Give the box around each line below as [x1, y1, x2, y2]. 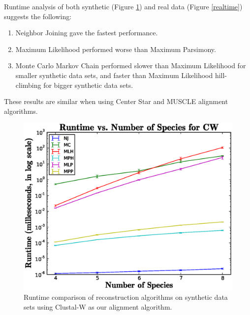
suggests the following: [4, 11, 72, 21]
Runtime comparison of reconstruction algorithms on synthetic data [24, 292, 228, 302]
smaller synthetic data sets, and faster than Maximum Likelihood [15, 70, 213, 80]
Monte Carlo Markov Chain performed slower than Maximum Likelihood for [15, 60, 246, 71]
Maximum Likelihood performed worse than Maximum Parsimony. [15, 44, 216, 54]
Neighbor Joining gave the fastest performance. [15, 27, 158, 38]
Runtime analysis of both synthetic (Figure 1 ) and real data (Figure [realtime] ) [4, 1, 243, 11]
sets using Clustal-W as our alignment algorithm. [24, 301, 172, 312]
